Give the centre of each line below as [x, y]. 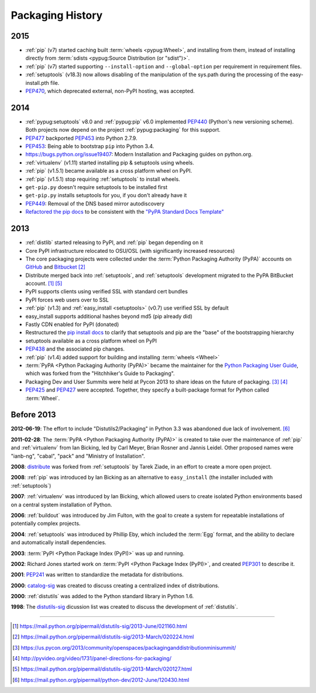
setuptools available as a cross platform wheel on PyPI [91, 341]
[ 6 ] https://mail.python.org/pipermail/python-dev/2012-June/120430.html [101, 680]
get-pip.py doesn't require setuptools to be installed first [97, 187]
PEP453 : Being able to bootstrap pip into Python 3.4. [90, 146]
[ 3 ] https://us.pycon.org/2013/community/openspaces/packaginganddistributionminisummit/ [124, 647]
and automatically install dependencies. [59, 543]
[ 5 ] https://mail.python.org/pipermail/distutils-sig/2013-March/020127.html [102, 669]
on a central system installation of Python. [61, 505]
